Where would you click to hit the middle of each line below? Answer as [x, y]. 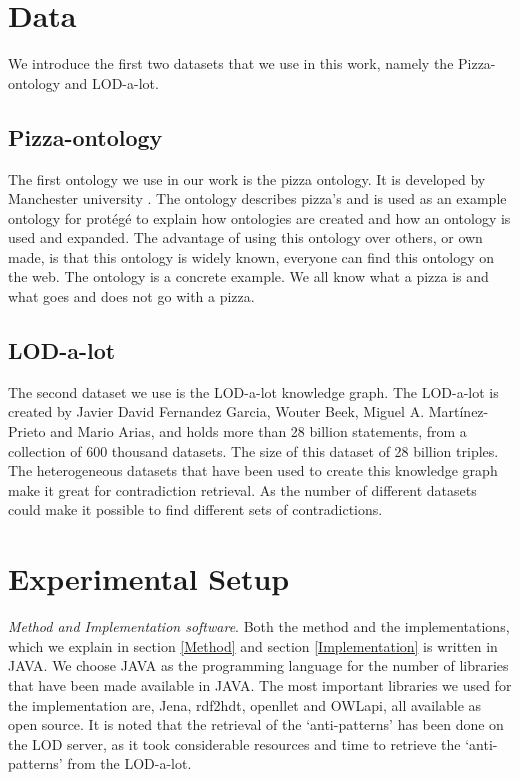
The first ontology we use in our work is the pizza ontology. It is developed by [247, 178]
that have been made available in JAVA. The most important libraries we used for [260, 684]
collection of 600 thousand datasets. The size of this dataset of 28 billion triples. [253, 450]
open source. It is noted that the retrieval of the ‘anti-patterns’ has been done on [256, 724]
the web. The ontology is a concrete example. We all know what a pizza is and [248, 276]
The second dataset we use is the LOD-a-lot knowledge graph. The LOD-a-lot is [253, 391]
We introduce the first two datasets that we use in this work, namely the [231, 63]
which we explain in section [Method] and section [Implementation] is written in [253, 645]
